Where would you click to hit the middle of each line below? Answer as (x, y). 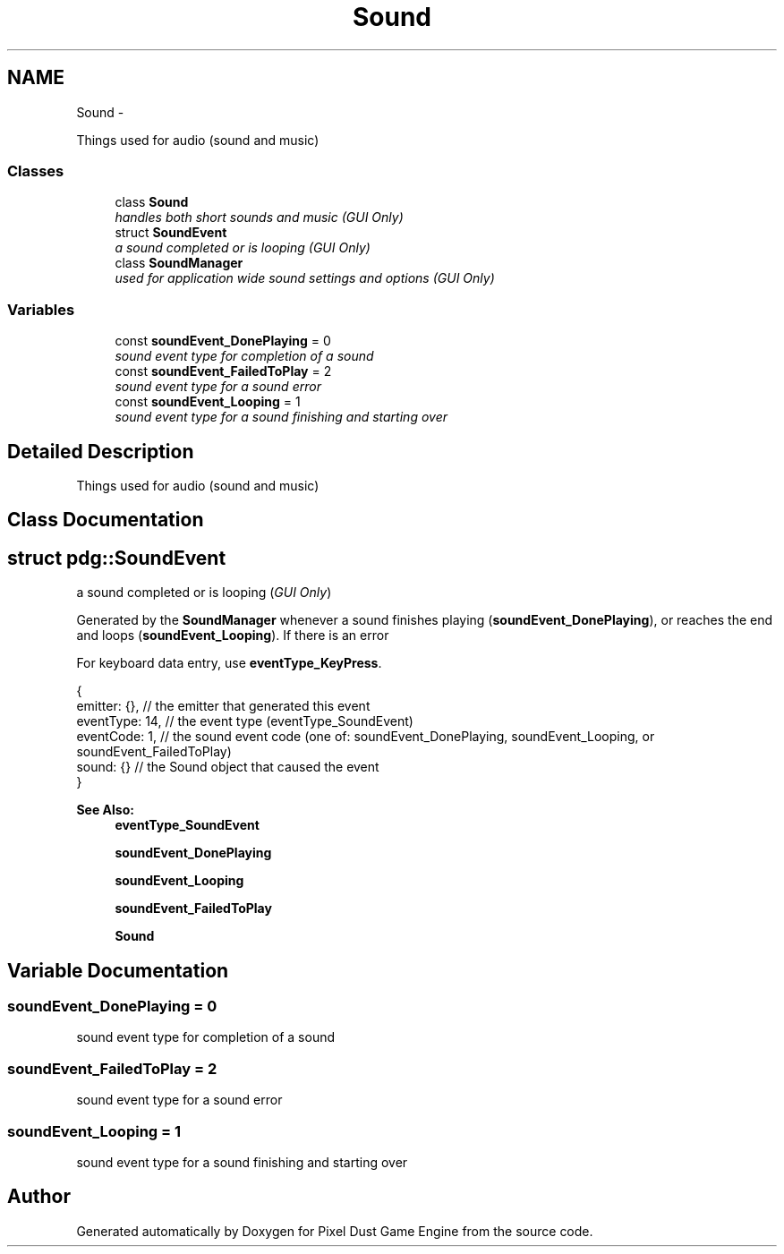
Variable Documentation (118, 970)
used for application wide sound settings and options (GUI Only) (305, 278)
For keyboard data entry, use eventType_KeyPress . (229, 663)
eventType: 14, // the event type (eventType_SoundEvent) (245, 721)
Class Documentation (106, 520)
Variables (41, 309)
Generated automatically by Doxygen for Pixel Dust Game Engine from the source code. (335, 1231)
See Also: (105, 810)
